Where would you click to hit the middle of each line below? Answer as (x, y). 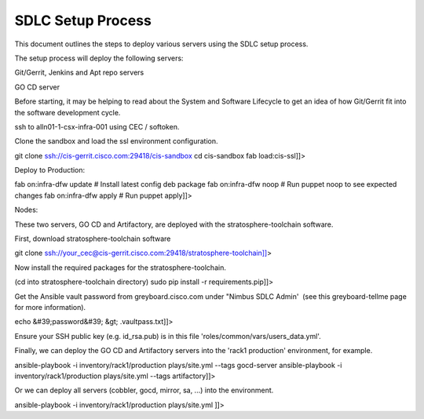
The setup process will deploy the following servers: (99, 58)
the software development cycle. (68, 112)
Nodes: (26, 210)
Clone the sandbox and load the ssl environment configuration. (116, 141)
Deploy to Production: (50, 170)
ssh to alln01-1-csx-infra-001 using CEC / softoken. (97, 126)
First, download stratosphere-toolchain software (93, 239)
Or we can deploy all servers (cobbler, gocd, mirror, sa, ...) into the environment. (144, 390)
